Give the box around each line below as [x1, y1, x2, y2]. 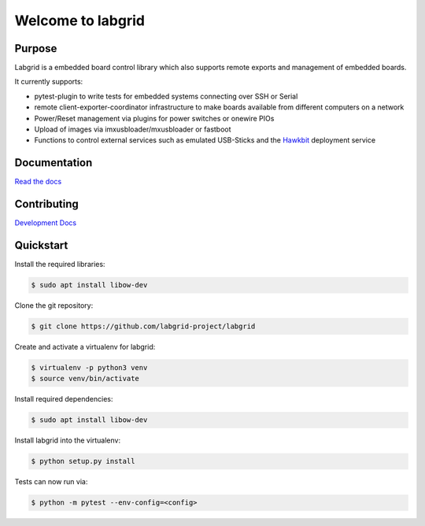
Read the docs [14, 177, 62, 187]
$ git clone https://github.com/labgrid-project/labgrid [31, 322, 256, 331]
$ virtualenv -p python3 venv [31, 363, 148, 372]
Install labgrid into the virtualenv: [14, 435, 121, 445]
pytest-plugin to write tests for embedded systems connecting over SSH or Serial [34, 91, 298, 101]
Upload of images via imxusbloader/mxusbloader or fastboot [34, 124, 231, 134]
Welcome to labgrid [14, 12, 146, 29]
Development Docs [14, 218, 77, 228]
